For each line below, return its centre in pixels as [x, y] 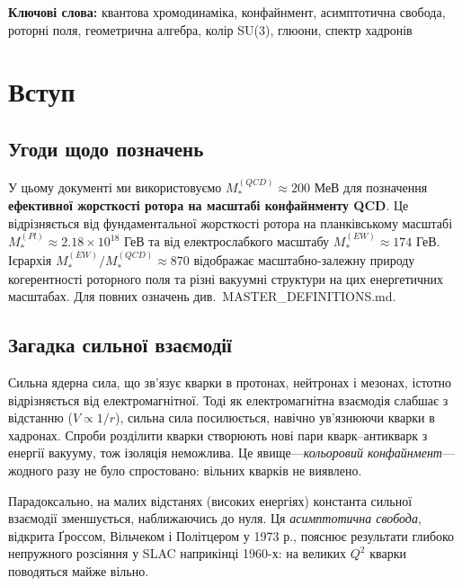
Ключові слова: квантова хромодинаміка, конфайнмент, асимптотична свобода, [227, 12]
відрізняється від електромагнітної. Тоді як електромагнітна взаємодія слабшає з [228, 400]
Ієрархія [30, 260]
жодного [31, 471]
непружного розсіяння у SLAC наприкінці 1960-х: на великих [178, 553]
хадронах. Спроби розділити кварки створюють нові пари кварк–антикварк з [218, 435]
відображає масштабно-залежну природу [304, 260]
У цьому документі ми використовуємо [115, 186]
